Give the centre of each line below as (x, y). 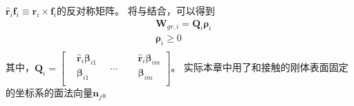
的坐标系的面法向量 (49, 93)
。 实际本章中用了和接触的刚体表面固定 (260, 67)
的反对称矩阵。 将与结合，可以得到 (136, 10)
